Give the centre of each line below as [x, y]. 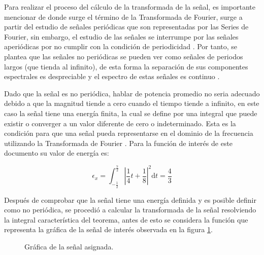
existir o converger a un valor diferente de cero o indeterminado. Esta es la [120, 123]
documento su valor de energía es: [57, 153]
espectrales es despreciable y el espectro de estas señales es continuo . [112, 76]
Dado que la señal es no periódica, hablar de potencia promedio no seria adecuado [132, 93]
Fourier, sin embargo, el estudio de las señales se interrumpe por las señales [121, 36]
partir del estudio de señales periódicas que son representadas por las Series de [126, 27]
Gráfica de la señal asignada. [69, 246]
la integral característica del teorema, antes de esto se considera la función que [126, 219]
